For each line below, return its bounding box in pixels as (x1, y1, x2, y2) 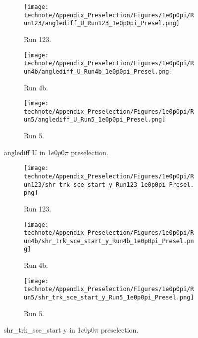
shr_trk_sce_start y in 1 (4, 325, 81, 335)
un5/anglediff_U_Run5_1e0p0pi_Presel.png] (24, 116, 166, 124)
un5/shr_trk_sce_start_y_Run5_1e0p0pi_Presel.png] (24, 294, 194, 301)
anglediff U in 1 (4, 147, 51, 157)
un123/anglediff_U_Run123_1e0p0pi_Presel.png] (24, 20, 180, 27)
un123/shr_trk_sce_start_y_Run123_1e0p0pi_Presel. (24, 181, 194, 188)
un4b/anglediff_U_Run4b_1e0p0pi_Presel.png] (24, 68, 173, 75)
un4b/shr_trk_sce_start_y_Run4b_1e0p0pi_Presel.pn (24, 237, 194, 245)
